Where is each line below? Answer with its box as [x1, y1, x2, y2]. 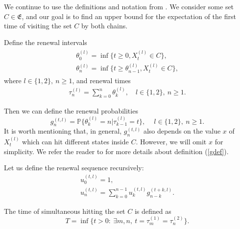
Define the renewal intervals [4, 37, 87, 47]
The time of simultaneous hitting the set [4, 206, 125, 216]
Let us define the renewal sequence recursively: [4, 162, 144, 173]
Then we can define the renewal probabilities [4, 106, 138, 116]
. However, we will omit [136, 136, 207, 146]
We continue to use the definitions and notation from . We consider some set [4, 1, 234, 11]
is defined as [134, 206, 171, 216]
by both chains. [81, 21, 128, 31]
